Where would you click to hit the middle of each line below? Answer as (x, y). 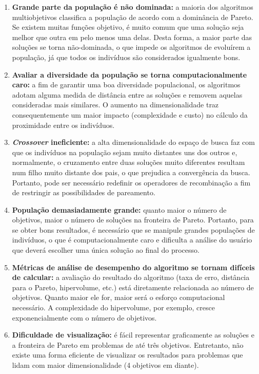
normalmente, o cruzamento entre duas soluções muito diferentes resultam (128, 162)
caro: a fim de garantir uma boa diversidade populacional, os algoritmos (126, 85)
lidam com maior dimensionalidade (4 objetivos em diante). (105, 365)
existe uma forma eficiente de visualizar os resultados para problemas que (127, 355)
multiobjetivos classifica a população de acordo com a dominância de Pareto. (133, 17)
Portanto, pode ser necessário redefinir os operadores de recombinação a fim (131, 182)
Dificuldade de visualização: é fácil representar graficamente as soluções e (133, 335)
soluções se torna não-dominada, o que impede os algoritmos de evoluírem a (131, 47)
